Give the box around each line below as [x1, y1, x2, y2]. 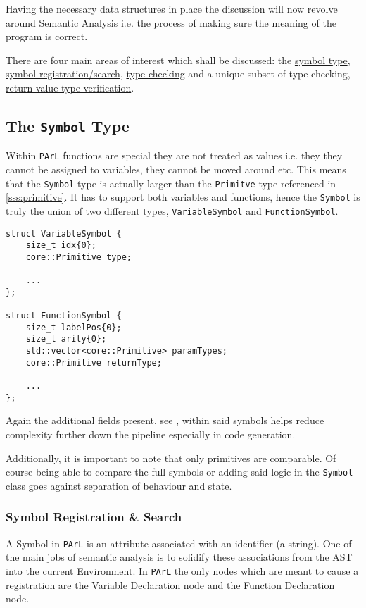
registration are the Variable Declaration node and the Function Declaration [6, 577, 335, 592]
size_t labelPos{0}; [25, 322, 122, 333]
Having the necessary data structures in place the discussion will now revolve [6, 1, 338, 15]
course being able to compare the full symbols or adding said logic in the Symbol [6, 464, 353, 479]
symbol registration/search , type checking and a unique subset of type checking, [6, 66, 351, 81]
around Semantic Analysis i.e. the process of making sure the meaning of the [6, 15, 336, 30]
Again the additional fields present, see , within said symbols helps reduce [6, 413, 324, 428]
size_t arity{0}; [25, 334, 107, 345]
